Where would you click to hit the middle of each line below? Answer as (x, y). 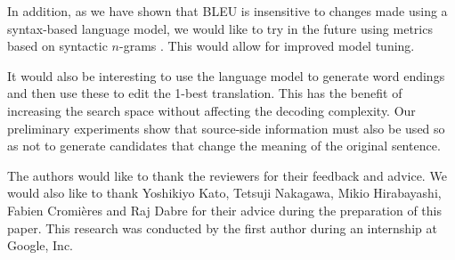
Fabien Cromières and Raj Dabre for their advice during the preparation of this (224, 210)
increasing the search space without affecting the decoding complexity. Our (211, 110)
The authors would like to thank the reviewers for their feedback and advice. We (227, 175)
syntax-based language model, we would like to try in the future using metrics (220, 28)
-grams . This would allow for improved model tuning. (267, 46)
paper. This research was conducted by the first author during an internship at (222, 227)
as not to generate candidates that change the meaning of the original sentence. (224, 146)
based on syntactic (57, 46)
